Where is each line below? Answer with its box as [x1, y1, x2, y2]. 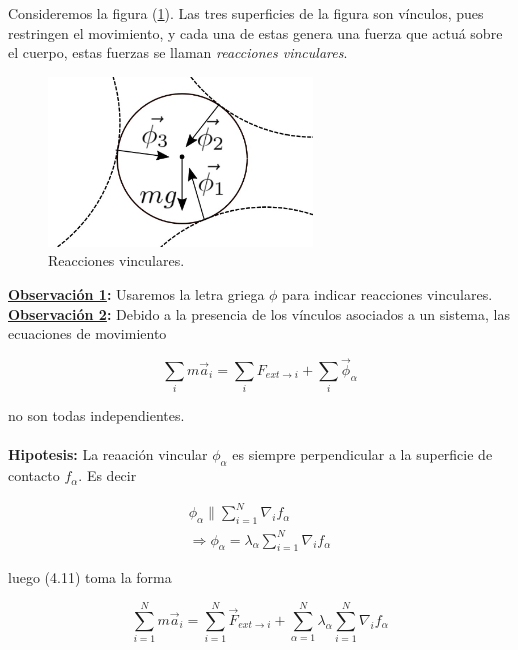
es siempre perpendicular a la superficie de [232, 444, 493, 465]
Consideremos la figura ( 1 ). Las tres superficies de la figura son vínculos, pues [8, 3, 484, 23]
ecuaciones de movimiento [8, 323, 167, 344]
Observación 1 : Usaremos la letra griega [8, 283, 265, 304]
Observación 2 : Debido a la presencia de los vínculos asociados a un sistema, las [8, 303, 510, 324]
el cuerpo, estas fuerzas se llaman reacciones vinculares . [8, 42, 348, 63]
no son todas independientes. [8, 405, 185, 426]
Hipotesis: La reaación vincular [8, 444, 208, 465]
